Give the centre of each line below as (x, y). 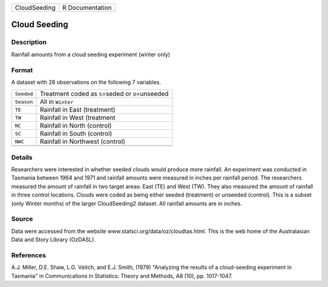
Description (29, 42)
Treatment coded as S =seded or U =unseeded (104, 94)
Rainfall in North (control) (76, 126)
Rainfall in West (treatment (77, 118)
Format (22, 70)
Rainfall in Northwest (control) (83, 141)
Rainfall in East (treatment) (77, 110)
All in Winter (57, 102)
